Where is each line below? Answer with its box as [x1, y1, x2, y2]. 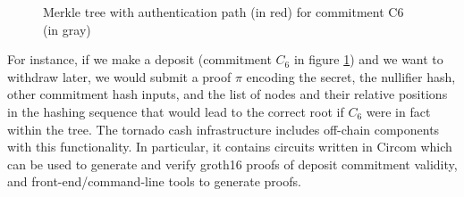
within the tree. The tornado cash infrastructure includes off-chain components [7, 119, 440, 138]
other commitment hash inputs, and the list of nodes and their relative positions [7, 85, 448, 103]
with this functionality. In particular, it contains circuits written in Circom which [7, 137, 452, 156]
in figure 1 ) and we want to [293, 50, 443, 69]
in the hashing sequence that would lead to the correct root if [7, 102, 344, 120]
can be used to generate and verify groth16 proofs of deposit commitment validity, [7, 154, 458, 173]
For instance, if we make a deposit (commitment [7, 50, 272, 69]
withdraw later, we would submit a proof [7, 67, 232, 86]
